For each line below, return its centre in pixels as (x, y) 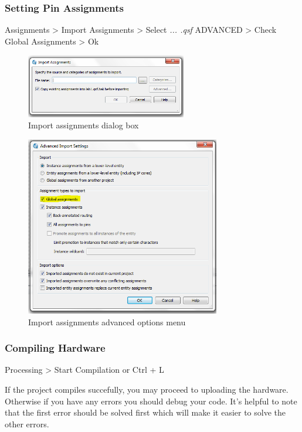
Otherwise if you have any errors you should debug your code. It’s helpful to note (151, 401)
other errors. (27, 424)
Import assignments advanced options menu (107, 322)
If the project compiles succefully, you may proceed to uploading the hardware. (147, 390)
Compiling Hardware (55, 348)
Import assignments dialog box (84, 125)
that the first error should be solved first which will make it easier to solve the (145, 412)
